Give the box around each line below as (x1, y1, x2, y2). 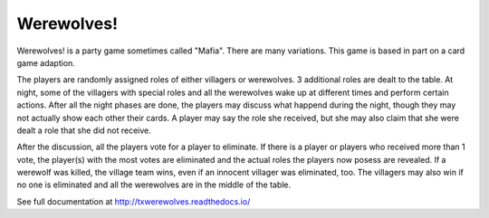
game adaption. (16, 57, 76, 68)
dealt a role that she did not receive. (16, 125, 151, 136)
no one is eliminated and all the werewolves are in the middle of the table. (16, 179, 292, 190)
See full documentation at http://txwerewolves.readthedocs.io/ (16, 195, 251, 207)
